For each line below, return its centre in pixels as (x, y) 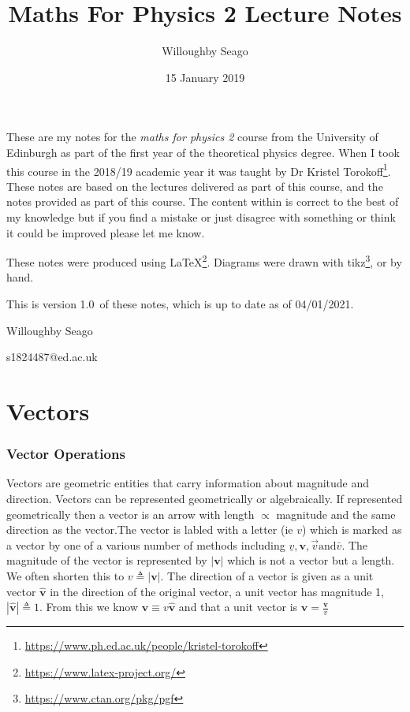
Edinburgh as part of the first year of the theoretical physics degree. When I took (203, 152)
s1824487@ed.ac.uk (52, 357)
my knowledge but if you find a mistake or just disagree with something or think (201, 216)
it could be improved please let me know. (106, 232)
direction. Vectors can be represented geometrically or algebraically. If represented (205, 498)
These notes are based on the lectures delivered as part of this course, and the (195, 186)
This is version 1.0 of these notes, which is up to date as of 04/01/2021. (180, 303)
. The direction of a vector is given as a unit (267, 575)
